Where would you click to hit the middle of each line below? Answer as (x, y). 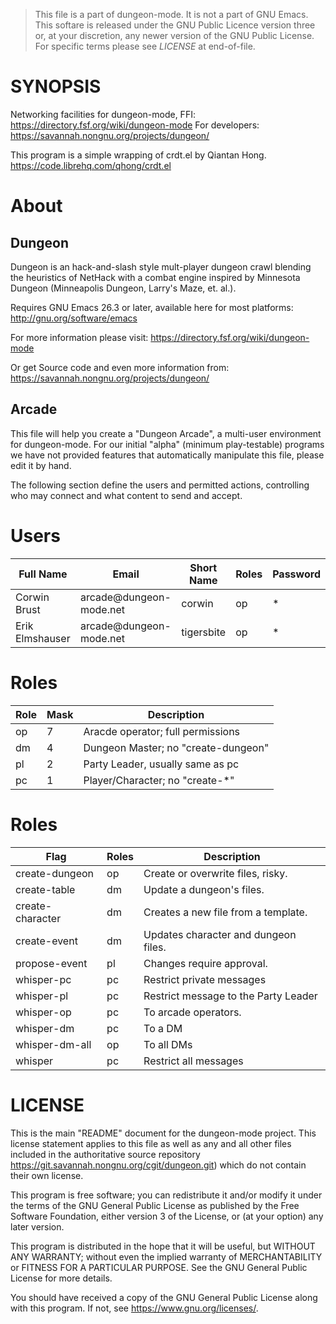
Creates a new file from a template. (225, 912)
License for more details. (61, 1278)
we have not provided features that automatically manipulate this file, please (167, 455)
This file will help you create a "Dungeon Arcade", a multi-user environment (166, 433)
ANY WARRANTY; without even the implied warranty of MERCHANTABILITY (166, 1256)
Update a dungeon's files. (204, 889)
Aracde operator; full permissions (162, 731)
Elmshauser (43, 638)
